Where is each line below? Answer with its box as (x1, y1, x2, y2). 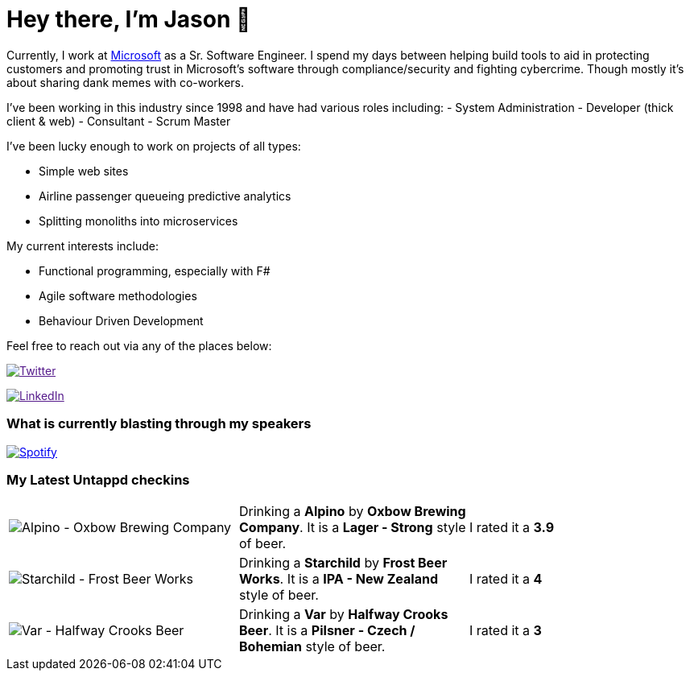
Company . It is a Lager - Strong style (238, 519, 466, 536)
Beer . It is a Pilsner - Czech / (238, 622, 415, 639)
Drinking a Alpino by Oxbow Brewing (238, 503, 466, 520)
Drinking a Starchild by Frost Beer (238, 555, 448, 572)
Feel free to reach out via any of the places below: (6, 338, 272, 353)
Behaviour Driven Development (39, 313, 204, 328)
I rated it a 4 (469, 571, 543, 588)
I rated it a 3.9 (469, 519, 555, 536)
